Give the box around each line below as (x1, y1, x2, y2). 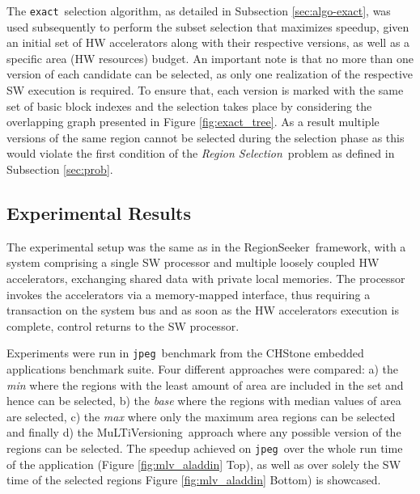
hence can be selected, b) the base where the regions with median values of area (6, 392, 401, 409)
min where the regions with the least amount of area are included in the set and (6, 376, 404, 393)
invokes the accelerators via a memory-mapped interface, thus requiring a (6, 285, 371, 302)
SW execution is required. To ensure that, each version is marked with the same (6, 82, 404, 99)
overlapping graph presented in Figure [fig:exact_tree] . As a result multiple (6, 113, 380, 130)
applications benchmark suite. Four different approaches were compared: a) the (6, 361, 399, 378)
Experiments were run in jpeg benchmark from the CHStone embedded (6, 344, 364, 361)
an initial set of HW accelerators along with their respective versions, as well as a (6, 34, 410, 51)
